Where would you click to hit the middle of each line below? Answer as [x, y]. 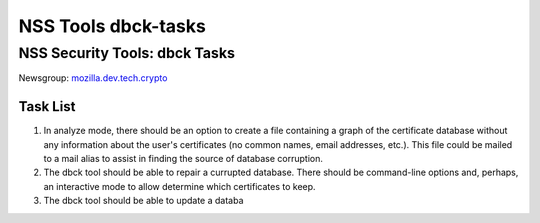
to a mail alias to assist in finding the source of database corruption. [183, 159]
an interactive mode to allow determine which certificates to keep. [179, 186]
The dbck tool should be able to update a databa [143, 201]
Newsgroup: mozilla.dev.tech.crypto [93, 78]
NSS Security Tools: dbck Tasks [126, 53]
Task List [47, 106]
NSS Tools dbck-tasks [112, 26]
